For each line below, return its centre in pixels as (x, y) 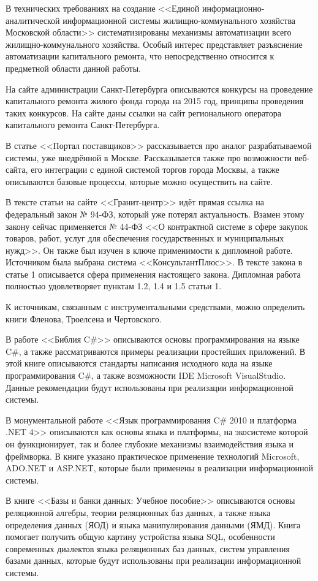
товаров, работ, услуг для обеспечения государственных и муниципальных (145, 238)
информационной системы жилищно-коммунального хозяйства (179, 20)
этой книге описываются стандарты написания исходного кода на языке (139, 363)
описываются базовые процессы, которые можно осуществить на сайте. (139, 181)
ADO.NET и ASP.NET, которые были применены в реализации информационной (159, 468)
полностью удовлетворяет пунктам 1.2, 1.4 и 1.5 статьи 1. (114, 286)
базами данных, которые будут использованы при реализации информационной (153, 560)
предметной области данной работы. (73, 68)
